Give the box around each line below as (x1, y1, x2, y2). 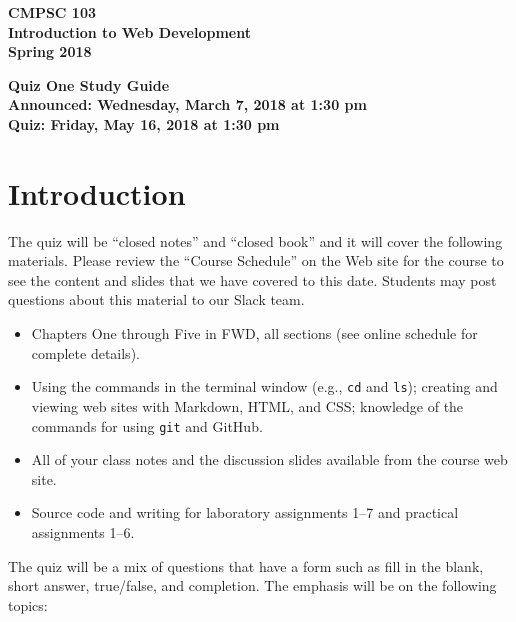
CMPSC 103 (8, 2, 97, 22)
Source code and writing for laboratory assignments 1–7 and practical (31, 502, 459, 523)
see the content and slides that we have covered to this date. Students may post (8, 269, 497, 290)
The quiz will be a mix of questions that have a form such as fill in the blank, (8, 555, 484, 576)
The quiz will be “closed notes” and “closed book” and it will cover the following (8, 230, 503, 251)
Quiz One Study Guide (8, 74, 170, 95)
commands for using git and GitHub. (31, 415, 263, 436)
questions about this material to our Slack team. (8, 289, 305, 310)
